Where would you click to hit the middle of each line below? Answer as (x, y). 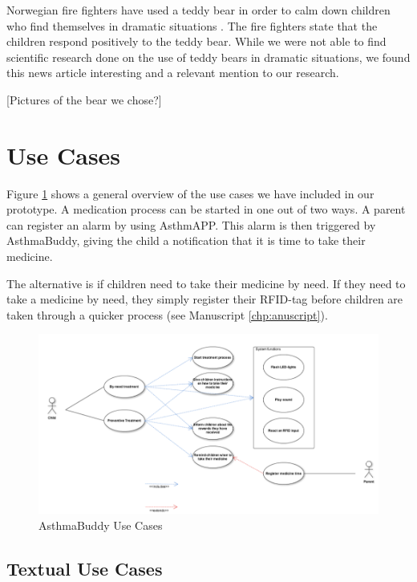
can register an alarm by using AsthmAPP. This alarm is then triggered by (191, 224)
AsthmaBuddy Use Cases (101, 525)
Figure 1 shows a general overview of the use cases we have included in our (190, 193)
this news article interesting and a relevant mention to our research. (173, 73)
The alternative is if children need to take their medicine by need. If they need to (206, 283)
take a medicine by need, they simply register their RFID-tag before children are (205, 299)
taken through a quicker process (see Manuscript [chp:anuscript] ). (167, 314)
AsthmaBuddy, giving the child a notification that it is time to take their (186, 240)
